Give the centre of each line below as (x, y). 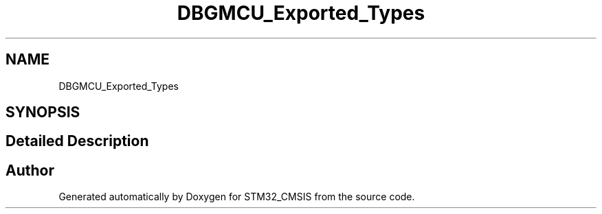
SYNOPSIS (43, 112)
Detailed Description (77, 141)
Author (30, 170)
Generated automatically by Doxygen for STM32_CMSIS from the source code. (237, 197)
